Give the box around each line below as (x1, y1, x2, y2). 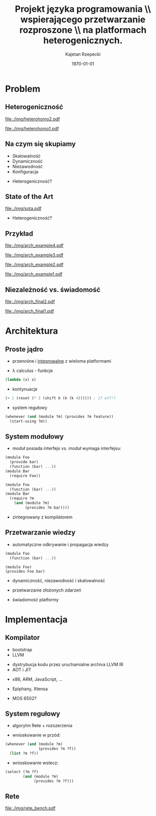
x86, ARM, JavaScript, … (12, 676, 63, 682)
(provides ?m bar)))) (25, 505, 70, 510)
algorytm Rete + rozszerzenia (12, 723, 73, 729)
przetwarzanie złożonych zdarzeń (12, 587, 81, 593)
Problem (5, 83, 40, 94)
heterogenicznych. (43, 35, 123, 46)
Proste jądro (5, 345, 43, 353)
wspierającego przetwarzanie (20, 14, 146, 25)
